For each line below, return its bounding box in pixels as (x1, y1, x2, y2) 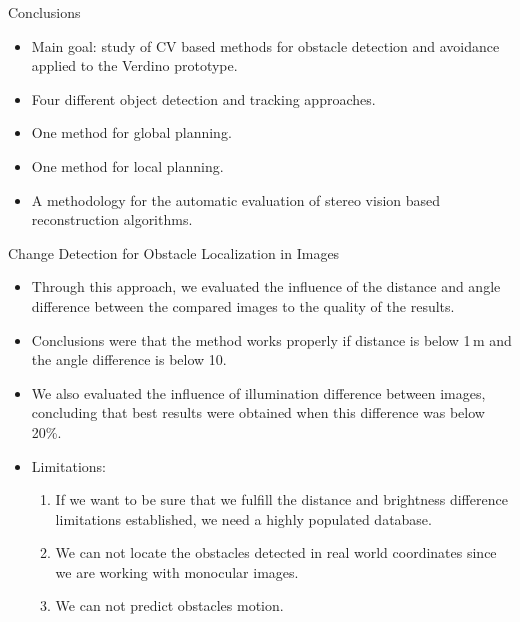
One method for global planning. (31, 122, 232, 143)
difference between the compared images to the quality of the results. (31, 295, 455, 316)
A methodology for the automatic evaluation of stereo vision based (31, 189, 441, 210)
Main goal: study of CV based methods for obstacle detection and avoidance (31, 35, 500, 56)
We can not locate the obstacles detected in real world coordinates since (55, 542, 497, 563)
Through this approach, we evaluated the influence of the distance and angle (31, 276, 501, 297)
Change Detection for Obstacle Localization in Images (8, 242, 340, 263)
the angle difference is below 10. (31, 349, 227, 370)
